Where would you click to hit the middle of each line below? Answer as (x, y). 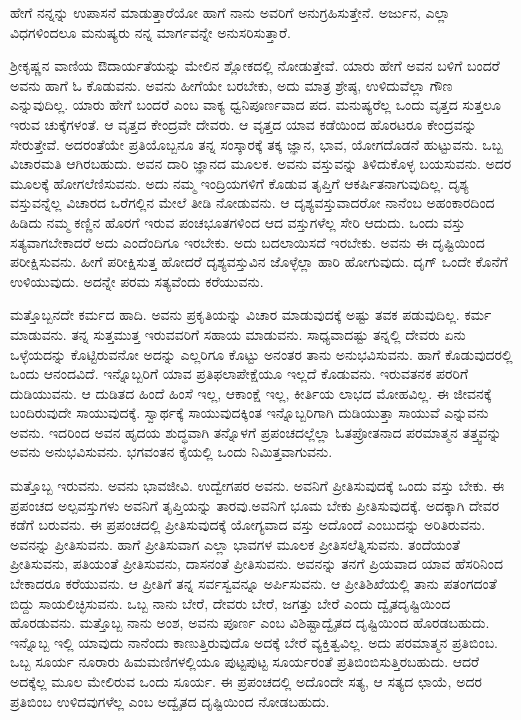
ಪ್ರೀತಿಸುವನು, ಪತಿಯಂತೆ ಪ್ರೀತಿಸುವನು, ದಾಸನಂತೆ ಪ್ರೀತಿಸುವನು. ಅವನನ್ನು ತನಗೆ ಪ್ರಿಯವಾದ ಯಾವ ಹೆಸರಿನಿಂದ (257, 563)
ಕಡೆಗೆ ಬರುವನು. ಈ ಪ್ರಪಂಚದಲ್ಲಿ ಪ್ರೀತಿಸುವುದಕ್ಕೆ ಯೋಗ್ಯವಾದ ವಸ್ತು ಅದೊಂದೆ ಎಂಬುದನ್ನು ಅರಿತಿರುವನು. (248, 524)
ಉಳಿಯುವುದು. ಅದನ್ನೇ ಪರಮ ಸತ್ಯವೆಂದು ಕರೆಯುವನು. (137, 280)
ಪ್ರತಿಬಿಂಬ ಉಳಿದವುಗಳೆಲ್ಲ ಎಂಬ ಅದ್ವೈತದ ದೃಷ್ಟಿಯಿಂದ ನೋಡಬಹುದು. (170, 700)
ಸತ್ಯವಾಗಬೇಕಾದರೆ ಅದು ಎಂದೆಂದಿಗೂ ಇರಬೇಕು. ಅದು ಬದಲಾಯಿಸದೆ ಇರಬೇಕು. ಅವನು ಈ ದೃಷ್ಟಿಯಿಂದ (247, 241)
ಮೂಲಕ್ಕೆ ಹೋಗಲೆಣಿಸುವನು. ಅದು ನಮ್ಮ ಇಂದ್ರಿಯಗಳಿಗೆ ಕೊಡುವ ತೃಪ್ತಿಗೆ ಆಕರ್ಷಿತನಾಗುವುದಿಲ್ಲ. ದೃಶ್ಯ (239, 182)
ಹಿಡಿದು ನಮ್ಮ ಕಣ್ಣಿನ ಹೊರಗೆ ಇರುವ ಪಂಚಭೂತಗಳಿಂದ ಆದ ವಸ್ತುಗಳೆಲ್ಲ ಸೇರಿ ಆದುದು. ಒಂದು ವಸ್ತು (238, 221)
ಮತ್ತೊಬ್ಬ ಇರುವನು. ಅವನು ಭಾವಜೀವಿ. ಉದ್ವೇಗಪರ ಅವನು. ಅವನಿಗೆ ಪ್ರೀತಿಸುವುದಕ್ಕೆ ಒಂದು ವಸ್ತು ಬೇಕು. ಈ (257, 485)
